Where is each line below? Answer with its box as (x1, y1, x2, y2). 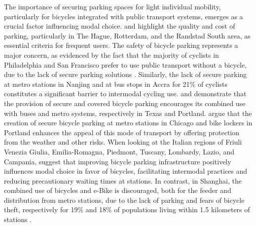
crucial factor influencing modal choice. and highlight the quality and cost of (4, 21, 235, 31)
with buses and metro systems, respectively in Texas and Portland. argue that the (4, 108, 252, 118)
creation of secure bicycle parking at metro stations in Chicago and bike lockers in (4, 117, 253, 128)
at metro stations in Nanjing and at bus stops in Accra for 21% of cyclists (4, 78, 227, 89)
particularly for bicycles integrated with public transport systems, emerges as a (4, 11, 243, 21)
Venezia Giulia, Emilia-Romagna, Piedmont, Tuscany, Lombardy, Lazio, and (4, 146, 235, 156)
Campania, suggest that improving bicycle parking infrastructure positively (4, 156, 231, 166)
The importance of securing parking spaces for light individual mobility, (4, 1, 221, 11)
